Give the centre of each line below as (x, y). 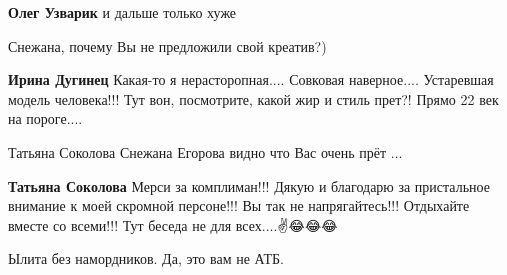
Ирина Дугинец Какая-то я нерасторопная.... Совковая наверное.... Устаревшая (251, 79)
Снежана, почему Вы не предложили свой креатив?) (167, 45)
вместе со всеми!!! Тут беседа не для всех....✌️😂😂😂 (173, 224)
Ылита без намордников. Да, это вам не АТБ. (146, 258)
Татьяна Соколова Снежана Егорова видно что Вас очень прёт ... (205, 151)
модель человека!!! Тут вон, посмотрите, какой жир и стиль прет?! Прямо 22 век (253, 98)
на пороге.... (45, 118)
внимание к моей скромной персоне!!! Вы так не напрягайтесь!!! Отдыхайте (239, 205)
